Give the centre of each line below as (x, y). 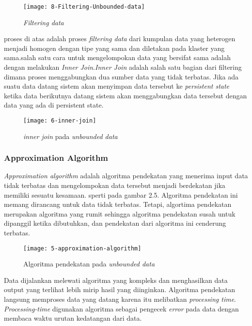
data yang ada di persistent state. (54, 105)
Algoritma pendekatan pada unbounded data (89, 264)
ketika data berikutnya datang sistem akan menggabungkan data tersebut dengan (126, 95)
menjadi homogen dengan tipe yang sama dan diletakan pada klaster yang (114, 48)
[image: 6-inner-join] (60, 121)
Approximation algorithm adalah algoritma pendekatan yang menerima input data (126, 176)
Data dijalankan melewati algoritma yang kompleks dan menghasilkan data (116, 280)
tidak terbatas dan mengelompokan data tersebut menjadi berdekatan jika (115, 185)
